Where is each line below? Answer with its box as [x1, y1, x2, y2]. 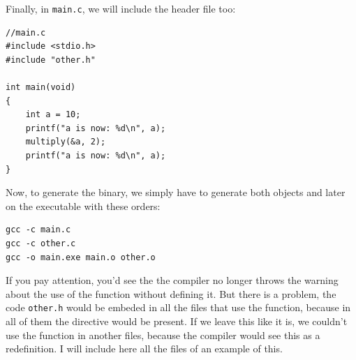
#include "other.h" [6, 54, 96, 65]
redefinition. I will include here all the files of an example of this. [6, 341, 283, 356]
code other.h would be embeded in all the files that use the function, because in [6, 300, 351, 315]
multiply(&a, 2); [25, 137, 106, 147]
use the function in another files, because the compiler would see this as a [6, 327, 320, 342]
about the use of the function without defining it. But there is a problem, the [6, 286, 336, 301]
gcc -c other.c [6, 238, 76, 248]
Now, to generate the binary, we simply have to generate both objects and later [6, 185, 346, 200]
